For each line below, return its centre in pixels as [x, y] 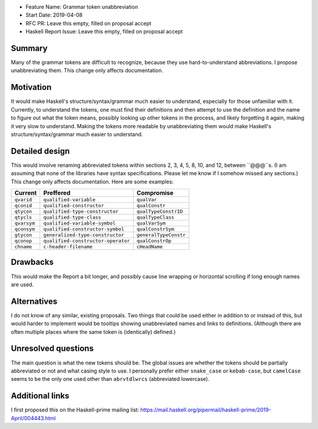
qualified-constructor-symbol [84, 229]
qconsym [25, 229]
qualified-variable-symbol [79, 223]
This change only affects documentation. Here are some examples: [92, 182]
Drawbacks [32, 262]
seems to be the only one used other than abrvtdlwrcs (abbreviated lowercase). [110, 379]
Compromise [155, 193]
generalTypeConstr [161, 235]
